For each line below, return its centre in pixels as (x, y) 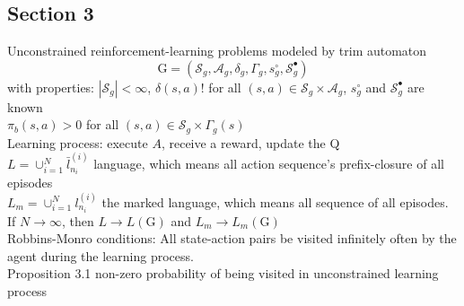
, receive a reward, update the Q (250, 142)
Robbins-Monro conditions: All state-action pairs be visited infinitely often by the (232, 238)
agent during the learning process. (101, 255)
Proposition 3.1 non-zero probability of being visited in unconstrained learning (223, 273)
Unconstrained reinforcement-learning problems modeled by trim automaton (217, 51)
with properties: (51, 87)
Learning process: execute (78, 142)
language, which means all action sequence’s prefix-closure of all (269, 164)
